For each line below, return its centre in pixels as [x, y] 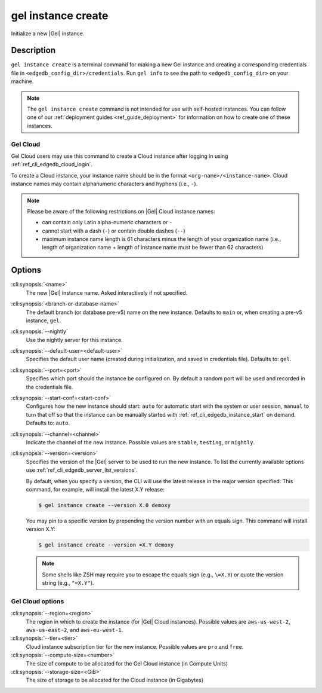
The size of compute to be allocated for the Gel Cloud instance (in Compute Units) [127, 663]
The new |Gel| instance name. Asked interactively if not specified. [107, 292]
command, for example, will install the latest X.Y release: [95, 489]
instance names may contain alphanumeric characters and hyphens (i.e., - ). [104, 184]
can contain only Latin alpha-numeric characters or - [107, 222]
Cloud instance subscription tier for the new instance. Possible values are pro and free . [135, 646]
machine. [22, 81]
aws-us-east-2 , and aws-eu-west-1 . [75, 630]
